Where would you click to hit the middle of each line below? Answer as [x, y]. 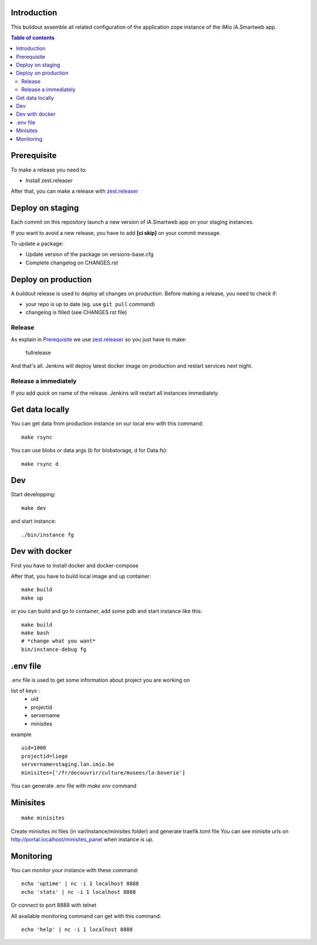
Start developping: [33, 495]
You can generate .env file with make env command [74, 786]
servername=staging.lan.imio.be [68, 764]
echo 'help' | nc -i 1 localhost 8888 [77, 929]
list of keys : [26, 691]
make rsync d [40, 464]
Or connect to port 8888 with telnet [54, 905]
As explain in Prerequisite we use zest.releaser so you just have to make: [99, 339]
